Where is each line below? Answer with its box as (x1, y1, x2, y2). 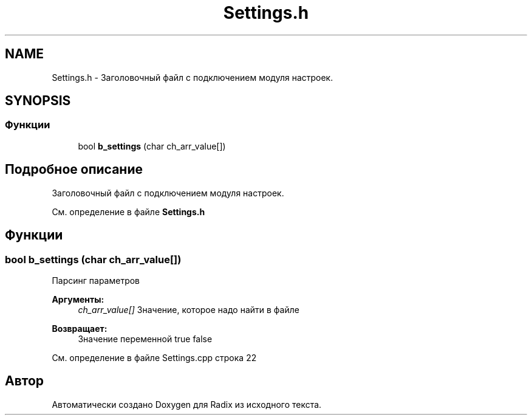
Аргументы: (52, 294, 104, 305)
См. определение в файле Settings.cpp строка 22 (52, 352, 257, 363)
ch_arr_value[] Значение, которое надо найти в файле (78, 304, 299, 315)
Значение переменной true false (78, 333, 213, 344)
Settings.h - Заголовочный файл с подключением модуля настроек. (52, 72, 333, 83)
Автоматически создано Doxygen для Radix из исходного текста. (52, 399, 322, 410)
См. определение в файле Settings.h (52, 206, 205, 217)
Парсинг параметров (52, 275, 140, 286)
